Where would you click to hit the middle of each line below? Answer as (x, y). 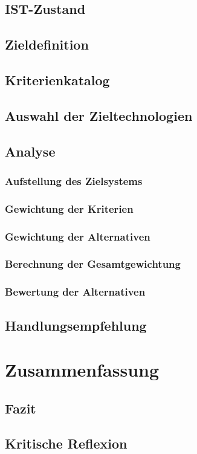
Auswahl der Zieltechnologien (99, 115)
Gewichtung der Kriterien (69, 208)
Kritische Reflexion (66, 443)
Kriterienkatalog (57, 79)
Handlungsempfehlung (76, 325)
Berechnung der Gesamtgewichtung (93, 264)
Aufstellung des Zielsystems (74, 180)
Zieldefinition (47, 44)
